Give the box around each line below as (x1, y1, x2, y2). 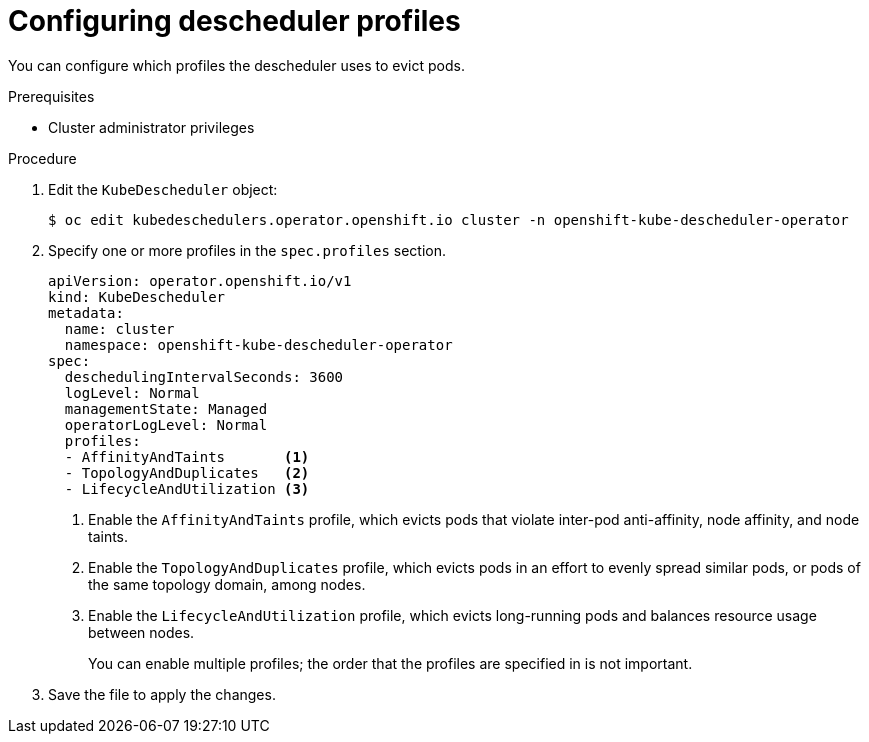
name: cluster (64, 320, 175, 337)
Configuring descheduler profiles (8, 4, 461, 38)
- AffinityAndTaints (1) (64, 448, 310, 465)
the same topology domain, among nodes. (88, 575, 366, 593)
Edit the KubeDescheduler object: (48, 180, 278, 198)
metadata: (48, 304, 124, 321)
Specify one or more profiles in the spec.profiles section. (48, 241, 447, 259)
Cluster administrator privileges (48, 118, 255, 136)
